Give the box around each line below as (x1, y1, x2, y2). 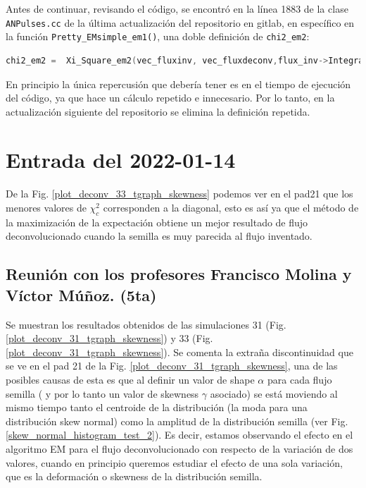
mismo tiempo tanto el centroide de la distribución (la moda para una (6, 400, 308, 415)
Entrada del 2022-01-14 (6, 145, 236, 174)
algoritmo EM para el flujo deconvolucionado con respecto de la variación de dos (6, 441, 353, 456)
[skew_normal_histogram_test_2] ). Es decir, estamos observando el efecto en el (6, 427, 353, 442)
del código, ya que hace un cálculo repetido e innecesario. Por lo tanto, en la (6, 90, 335, 105)
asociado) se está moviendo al (210, 386, 338, 401)
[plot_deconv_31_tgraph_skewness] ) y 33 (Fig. (6, 331, 213, 346)
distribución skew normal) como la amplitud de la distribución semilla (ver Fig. (6, 413, 348, 428)
